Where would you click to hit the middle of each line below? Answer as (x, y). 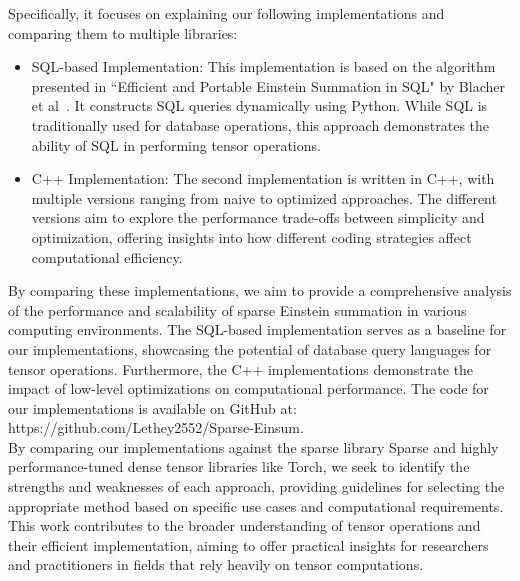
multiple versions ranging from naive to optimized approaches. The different (264, 197)
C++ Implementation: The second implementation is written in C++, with (263, 178)
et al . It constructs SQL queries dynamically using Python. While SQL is (259, 105)
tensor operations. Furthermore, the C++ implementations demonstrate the (241, 368)
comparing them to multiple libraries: (123, 32)
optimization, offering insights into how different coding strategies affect (251, 236)
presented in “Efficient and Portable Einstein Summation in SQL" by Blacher (268, 85)
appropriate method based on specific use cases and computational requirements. (256, 505)
